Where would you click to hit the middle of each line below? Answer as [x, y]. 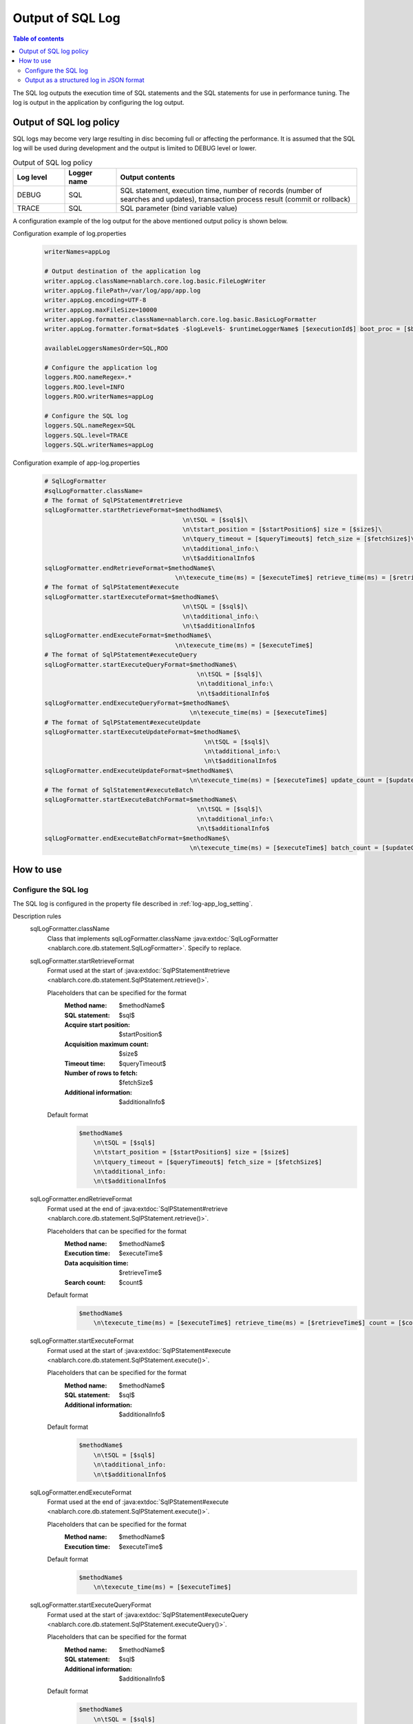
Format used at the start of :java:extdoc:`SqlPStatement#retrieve [139, 971]
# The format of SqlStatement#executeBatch [119, 790]
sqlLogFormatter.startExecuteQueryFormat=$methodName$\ [141, 664]
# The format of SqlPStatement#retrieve [113, 500]
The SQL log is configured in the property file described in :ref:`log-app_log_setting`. [133, 903]
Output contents [148, 177]
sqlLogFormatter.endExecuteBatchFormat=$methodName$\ [137, 838]
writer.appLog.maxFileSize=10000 [101, 310]
